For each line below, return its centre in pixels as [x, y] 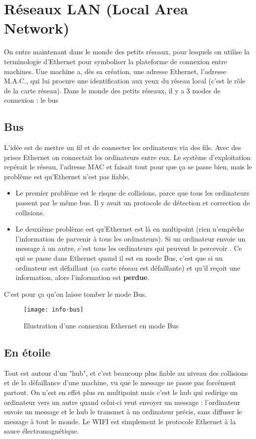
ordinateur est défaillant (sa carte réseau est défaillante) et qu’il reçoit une [128, 267]
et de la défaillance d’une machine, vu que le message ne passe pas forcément [120, 382]
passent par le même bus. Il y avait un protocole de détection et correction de [133, 203]
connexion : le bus [31, 100]
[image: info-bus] [54, 310]
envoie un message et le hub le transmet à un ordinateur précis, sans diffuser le [123, 412]
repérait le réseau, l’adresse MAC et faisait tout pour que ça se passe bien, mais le [128, 167]
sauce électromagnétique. [42, 431]
